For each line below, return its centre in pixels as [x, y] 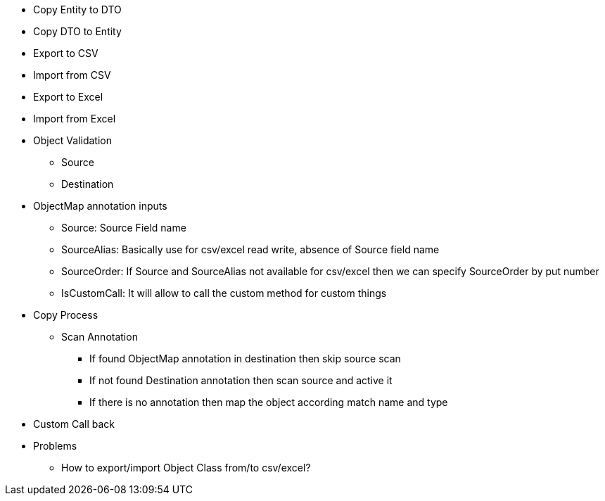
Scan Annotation [100, 337]
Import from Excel [75, 119]
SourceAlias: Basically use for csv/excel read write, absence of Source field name [250, 249]
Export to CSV [66, 53]
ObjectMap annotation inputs [100, 206]
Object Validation [73, 140]
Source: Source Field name [124, 228]
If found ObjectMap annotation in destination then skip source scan [245, 359]
